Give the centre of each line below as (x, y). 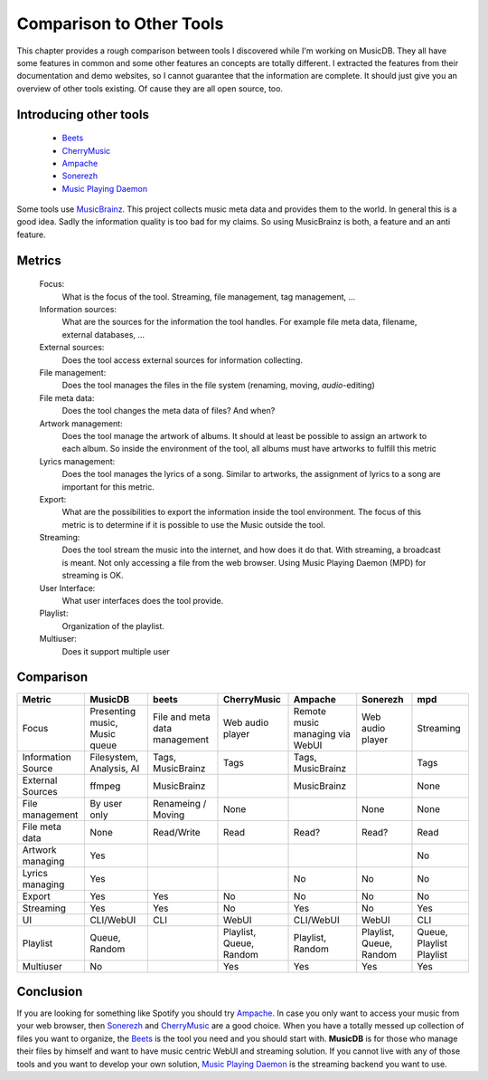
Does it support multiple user (116, 651)
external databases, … (103, 334)
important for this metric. (108, 487)
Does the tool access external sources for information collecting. (182, 360)
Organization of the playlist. (113, 626)
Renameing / (179, 803)
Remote (310, 711)
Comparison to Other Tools (120, 24)
